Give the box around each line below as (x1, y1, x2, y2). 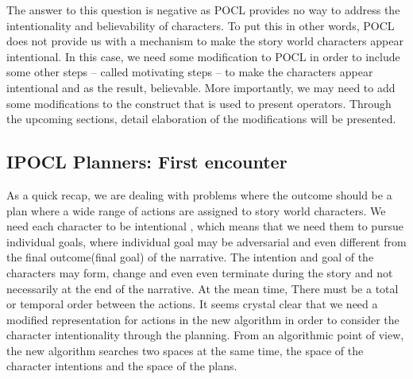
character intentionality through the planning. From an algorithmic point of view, (6, 327, 404, 343)
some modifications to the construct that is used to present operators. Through (6, 95, 392, 111)
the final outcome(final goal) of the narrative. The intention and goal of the (6, 249, 374, 265)
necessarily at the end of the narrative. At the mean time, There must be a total (6, 280, 399, 296)
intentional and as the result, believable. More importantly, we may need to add (6, 79, 396, 95)
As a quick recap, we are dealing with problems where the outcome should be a (6, 186, 392, 203)
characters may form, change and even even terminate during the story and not (6, 264, 393, 280)
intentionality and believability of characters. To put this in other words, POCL (6, 17, 395, 33)
